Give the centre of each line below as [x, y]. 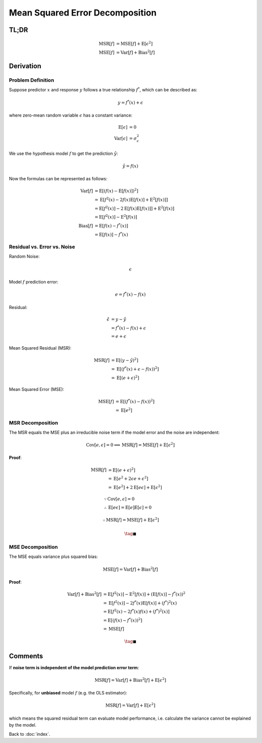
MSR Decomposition [33, 422]
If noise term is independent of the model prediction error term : [74, 667]
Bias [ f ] [86, 226]
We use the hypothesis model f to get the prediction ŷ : [64, 153]
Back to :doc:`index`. [30, 734]
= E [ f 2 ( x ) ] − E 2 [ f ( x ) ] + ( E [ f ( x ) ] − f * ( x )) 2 [144, 594]
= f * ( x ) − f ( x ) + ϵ [129, 328]
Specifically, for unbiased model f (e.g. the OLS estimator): [68, 693]
